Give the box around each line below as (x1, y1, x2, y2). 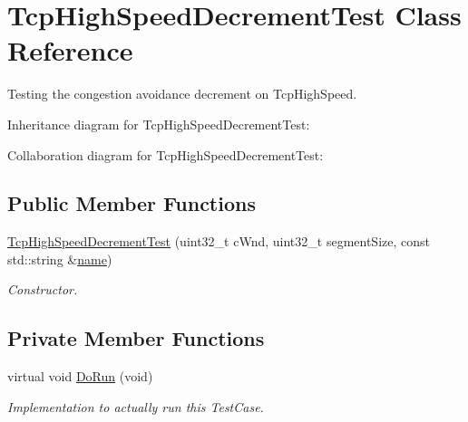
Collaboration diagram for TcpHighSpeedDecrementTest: (7, 145, 324, 164)
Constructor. (7, 280, 78, 299)
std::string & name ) (7, 249, 112, 268)
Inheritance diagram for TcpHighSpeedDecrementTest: (7, 114, 310, 133)
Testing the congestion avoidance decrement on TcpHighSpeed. (7, 84, 357, 103)
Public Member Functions (7, 189, 256, 217)
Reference (7, 32, 133, 69)
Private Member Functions (7, 324, 265, 352)
